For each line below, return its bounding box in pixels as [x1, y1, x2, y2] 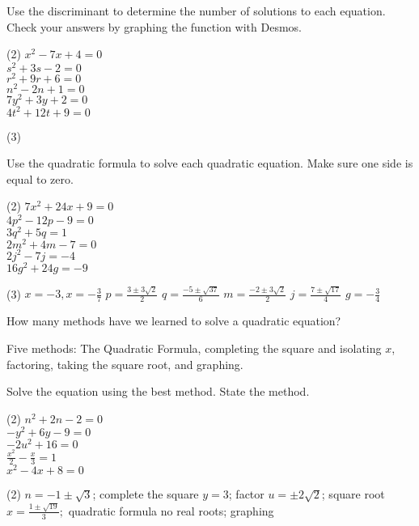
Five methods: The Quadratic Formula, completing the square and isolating [6, 339, 382, 356]
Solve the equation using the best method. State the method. [6, 383, 310, 400]
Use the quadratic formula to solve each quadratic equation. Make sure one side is [6, 155, 413, 172]
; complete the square [92, 486, 199, 503]
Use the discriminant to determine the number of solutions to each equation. [6, 2, 386, 19]
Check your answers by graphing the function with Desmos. [6, 18, 303, 35]
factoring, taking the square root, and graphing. [6, 355, 243, 372]
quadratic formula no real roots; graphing [68, 502, 274, 519]
